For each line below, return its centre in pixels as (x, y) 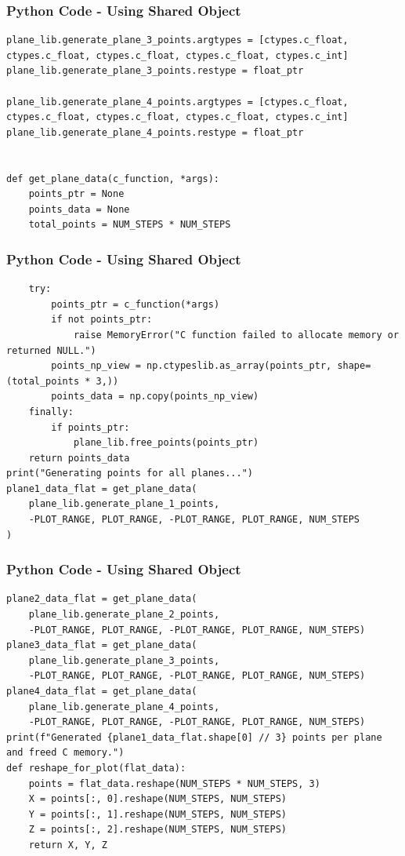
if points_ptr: (90, 427)
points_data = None (79, 209)
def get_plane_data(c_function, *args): (113, 178)
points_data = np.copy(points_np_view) (155, 397)
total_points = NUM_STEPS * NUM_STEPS (130, 225)
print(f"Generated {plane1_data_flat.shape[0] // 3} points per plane (194, 737)
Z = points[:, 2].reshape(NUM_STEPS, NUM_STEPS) (157, 830)
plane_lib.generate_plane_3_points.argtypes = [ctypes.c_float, (177, 40)
